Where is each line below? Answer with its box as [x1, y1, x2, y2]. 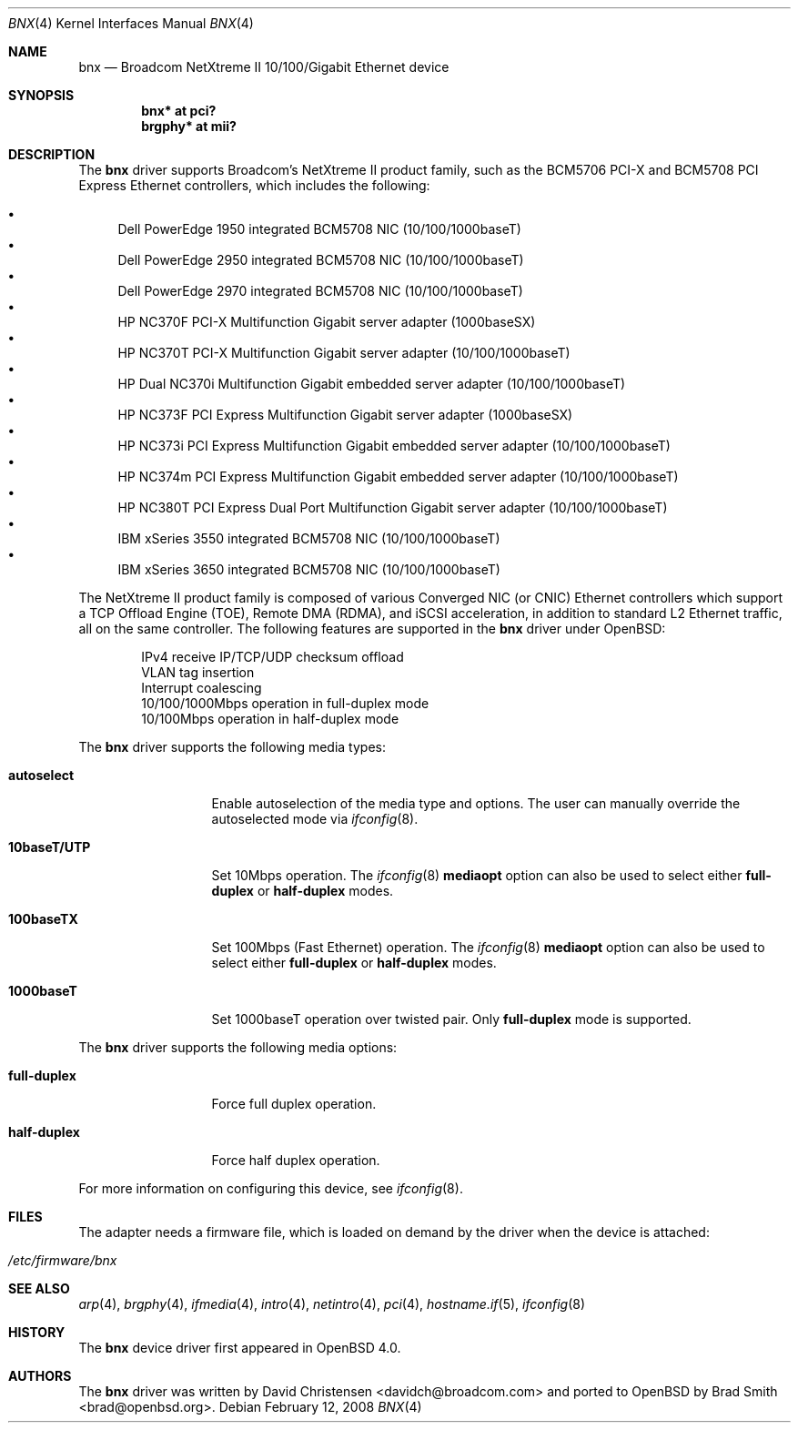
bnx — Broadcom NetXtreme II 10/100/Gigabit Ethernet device [78, 59, 450, 75]
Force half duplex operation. [211, 1152, 380, 1168]
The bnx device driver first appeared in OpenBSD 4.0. [78, 1340, 401, 1355]
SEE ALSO [8, 1281, 70, 1296]
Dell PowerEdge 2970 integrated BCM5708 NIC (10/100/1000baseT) [117, 283, 523, 299]
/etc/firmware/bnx [8, 1253, 117, 1268]
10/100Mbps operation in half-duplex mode [141, 711, 399, 726]
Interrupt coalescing [141, 680, 262, 695]
